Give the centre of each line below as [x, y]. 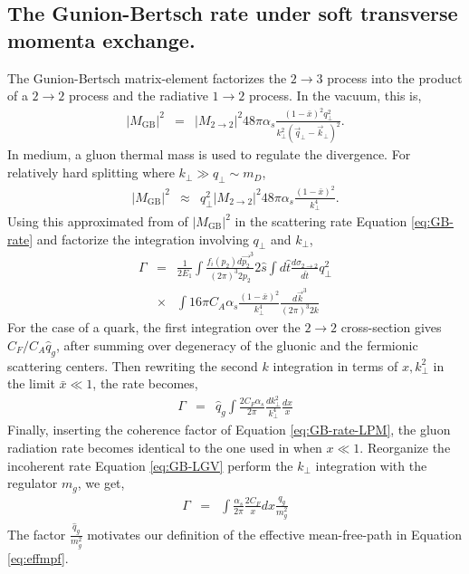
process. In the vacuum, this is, [335, 96]
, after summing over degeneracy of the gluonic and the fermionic [237, 344]
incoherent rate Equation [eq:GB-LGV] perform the [150, 465]
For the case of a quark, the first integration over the [154, 327]
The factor [37, 534]
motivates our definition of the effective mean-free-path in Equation [274, 534]
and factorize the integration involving [143, 239]
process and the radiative [139, 96]
